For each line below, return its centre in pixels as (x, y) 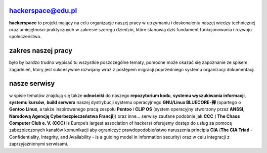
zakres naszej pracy (41, 51)
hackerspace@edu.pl (43, 11)
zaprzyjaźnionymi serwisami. (39, 144)
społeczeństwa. (25, 37)
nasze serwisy (32, 83)
